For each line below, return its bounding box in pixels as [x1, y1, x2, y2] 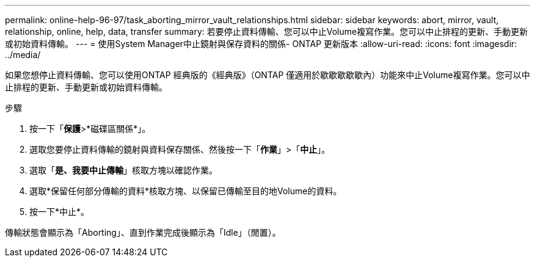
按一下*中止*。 [29, 206, 90, 217]
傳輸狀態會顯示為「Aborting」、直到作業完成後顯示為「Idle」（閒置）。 [5, 227, 281, 238]
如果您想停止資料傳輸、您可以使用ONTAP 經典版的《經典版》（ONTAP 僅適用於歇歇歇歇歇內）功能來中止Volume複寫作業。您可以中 [5, 70, 530, 80]
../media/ [5, 49, 41, 60]
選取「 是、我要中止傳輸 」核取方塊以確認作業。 [29, 165, 217, 175]
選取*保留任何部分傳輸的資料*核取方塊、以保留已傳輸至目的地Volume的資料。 [29, 186, 342, 196]
